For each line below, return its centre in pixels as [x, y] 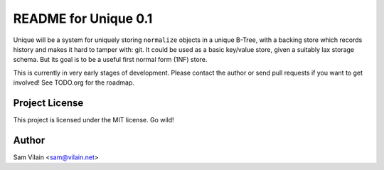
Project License [48, 103]
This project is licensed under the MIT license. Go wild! [94, 120]
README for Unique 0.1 [83, 18]
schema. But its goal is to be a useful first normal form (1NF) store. [110, 60]
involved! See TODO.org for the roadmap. [74, 83]
